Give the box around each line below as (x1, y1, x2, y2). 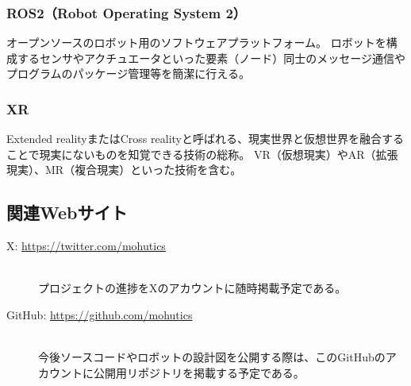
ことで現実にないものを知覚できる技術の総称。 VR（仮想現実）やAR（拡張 (6, 145, 398, 162)
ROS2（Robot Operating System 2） (6, 2, 247, 22)
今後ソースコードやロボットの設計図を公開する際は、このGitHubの (38, 349, 386, 365)
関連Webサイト (6, 200, 128, 225)
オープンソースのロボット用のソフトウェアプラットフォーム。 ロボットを (6, 34, 386, 51)
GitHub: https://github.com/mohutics (6, 306, 193, 322)
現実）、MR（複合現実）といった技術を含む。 (6, 161, 242, 178)
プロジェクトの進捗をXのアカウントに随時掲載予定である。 (38, 280, 347, 296)
